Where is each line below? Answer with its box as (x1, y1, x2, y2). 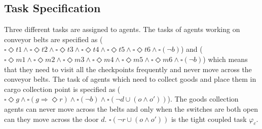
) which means (203, 53, 248, 64)
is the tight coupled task (171, 113, 247, 124)
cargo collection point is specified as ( (4, 83, 121, 94)
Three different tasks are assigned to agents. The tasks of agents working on (4, 24, 240, 35)
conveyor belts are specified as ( (4, 34, 103, 44)
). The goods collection (167, 93, 239, 104)
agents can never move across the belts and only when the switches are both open (4, 103, 258, 114)
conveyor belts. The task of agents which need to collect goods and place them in (4, 74, 256, 84)
